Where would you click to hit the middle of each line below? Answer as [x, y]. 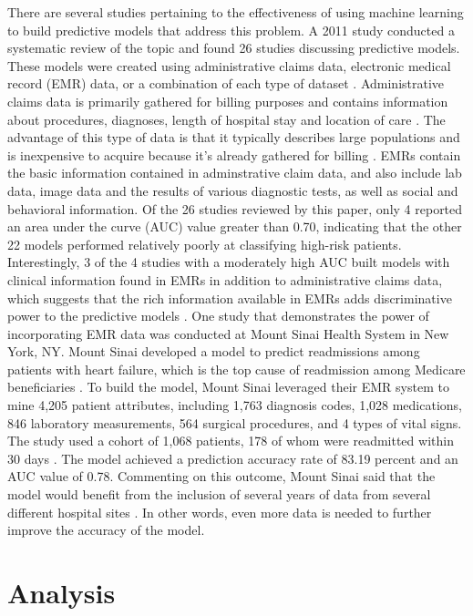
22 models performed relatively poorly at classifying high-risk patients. [205, 244]
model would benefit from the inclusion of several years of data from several [219, 494]
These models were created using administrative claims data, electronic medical [229, 65]
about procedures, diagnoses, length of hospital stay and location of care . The [226, 119]
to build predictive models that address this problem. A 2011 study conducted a [231, 30]
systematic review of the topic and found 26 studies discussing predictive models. [234, 48]
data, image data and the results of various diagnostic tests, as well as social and [233, 190]
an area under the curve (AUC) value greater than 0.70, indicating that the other [235, 226]
